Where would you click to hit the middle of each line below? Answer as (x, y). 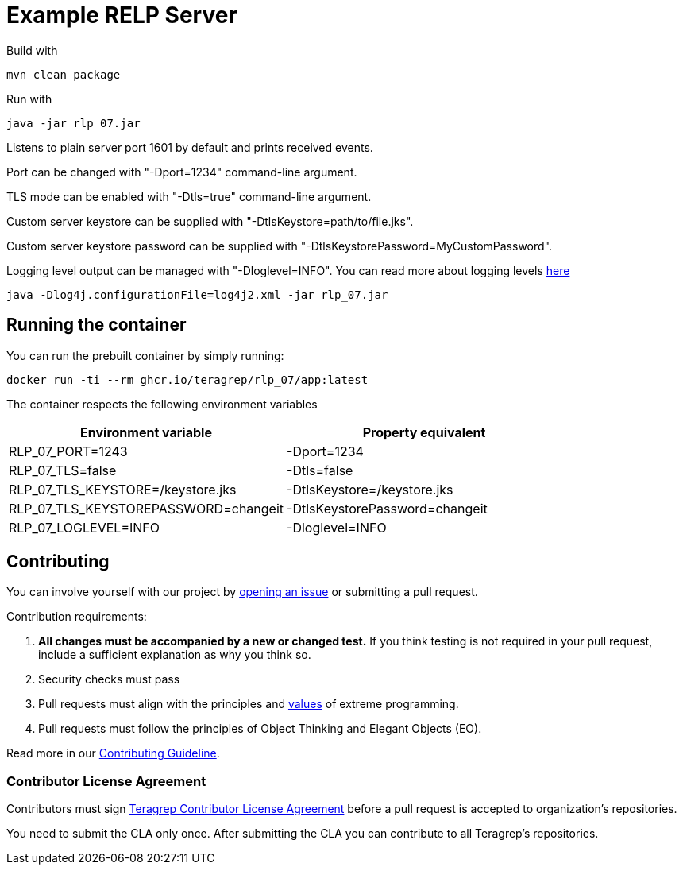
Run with (29, 99)
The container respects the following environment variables (162, 404)
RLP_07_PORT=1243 (68, 451)
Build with (32, 50)
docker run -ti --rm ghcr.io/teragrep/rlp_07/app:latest (187, 379)
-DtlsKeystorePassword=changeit (387, 508)
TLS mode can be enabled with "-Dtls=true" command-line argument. (189, 196)
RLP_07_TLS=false (63, 470)
